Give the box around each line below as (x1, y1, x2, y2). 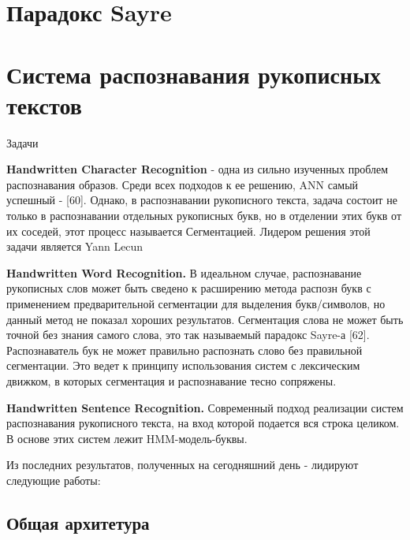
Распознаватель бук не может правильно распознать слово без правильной (6, 341, 363, 358)
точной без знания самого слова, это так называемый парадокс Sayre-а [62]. (6, 326, 370, 343)
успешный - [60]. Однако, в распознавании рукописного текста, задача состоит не (6, 192, 397, 208)
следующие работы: (6, 471, 101, 488)
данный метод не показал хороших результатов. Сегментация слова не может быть (6, 311, 404, 327)
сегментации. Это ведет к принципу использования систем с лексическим (6, 357, 360, 374)
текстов (6, 88, 82, 121)
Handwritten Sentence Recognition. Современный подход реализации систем (6, 399, 404, 415)
